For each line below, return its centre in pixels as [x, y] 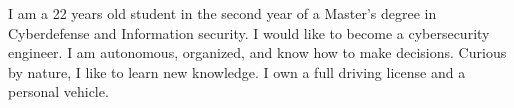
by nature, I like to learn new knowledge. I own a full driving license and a [237, 71]
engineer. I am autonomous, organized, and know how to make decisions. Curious [257, 52]
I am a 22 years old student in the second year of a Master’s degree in [222, 13]
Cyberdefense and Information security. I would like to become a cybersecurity [249, 32]
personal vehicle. [58, 91]
